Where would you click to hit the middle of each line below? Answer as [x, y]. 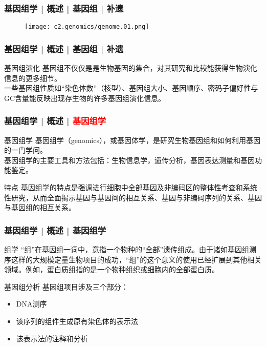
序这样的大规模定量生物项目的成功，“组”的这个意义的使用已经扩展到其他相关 [133, 259]
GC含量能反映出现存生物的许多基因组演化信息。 [85, 98]
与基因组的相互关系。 [40, 207]
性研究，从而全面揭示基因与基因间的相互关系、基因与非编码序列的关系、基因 [133, 197]
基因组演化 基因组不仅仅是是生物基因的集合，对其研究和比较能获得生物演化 [131, 68]
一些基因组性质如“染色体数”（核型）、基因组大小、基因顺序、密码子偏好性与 [131, 88]
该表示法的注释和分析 [52, 338]
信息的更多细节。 [33, 78]
